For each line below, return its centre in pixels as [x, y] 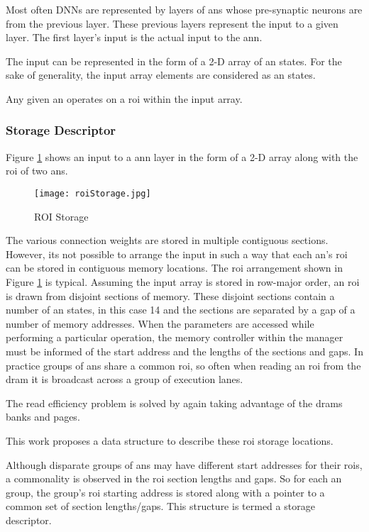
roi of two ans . [37, 171]
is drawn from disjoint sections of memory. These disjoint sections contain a [170, 295]
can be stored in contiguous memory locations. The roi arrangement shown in [174, 268]
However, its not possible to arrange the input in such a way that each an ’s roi [177, 254]
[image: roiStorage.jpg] [93, 193]
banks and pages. [43, 417]
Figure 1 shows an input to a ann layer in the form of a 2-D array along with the [182, 156]
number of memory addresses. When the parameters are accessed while [160, 323]
